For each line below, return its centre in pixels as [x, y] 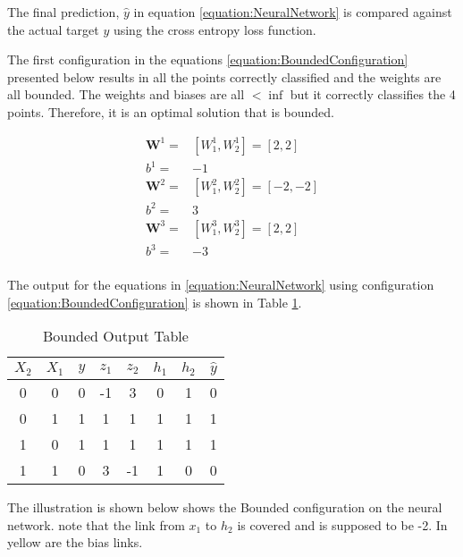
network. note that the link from [96, 524]
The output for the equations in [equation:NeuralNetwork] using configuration [221, 285]
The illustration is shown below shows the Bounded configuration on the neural [225, 507]
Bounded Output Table [115, 336]
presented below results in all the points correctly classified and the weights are [224, 76]
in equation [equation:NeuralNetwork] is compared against [293, 12]
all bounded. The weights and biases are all [126, 94]
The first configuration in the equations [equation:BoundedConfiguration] [208, 59]
